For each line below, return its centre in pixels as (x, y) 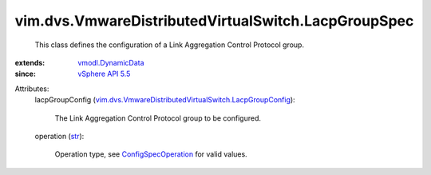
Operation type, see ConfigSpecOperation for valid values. (151, 154)
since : (25, 74)
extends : (30, 62)
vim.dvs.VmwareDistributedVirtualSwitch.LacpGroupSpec (214, 21)
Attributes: (32, 89)
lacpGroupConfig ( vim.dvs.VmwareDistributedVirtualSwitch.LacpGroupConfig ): (165, 100)
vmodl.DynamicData (111, 62)
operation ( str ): (59, 136)
